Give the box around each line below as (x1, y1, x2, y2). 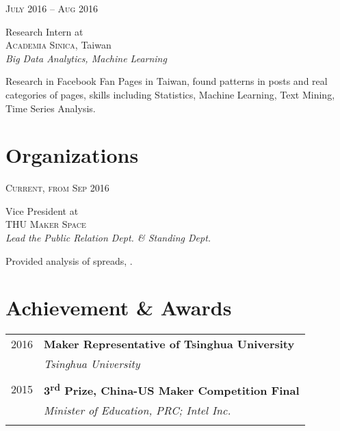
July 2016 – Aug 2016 (5, 1, 99, 15)
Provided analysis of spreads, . (5, 253, 133, 267)
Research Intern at (5, 24, 83, 38)
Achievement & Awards (5, 293, 232, 322)
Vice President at (5, 203, 79, 218)
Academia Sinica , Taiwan (5, 38, 112, 52)
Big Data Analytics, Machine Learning (5, 51, 167, 65)
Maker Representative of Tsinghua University (44, 336, 295, 352)
